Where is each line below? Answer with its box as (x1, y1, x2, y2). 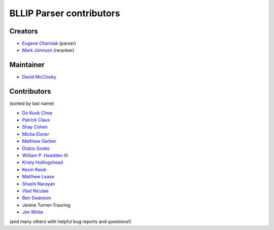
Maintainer (9, 61, 45, 69)
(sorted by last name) (9, 100, 54, 106)
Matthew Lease (22, 174, 54, 180)
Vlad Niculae (22, 187, 49, 194)
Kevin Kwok (22, 166, 47, 172)
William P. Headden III (22, 152, 68, 158)
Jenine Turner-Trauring (22, 202, 71, 208)
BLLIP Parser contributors (9, 8, 120, 19)
